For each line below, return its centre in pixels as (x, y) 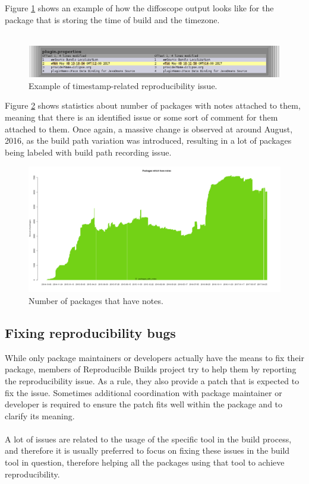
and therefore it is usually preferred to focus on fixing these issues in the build (147, 450)
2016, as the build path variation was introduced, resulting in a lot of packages (148, 140)
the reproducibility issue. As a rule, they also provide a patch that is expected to (152, 380)
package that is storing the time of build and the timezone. (112, 19)
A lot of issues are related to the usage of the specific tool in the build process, (148, 439)
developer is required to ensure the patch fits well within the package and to (144, 404)
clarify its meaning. (40, 415)
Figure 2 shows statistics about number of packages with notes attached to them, (153, 105)
